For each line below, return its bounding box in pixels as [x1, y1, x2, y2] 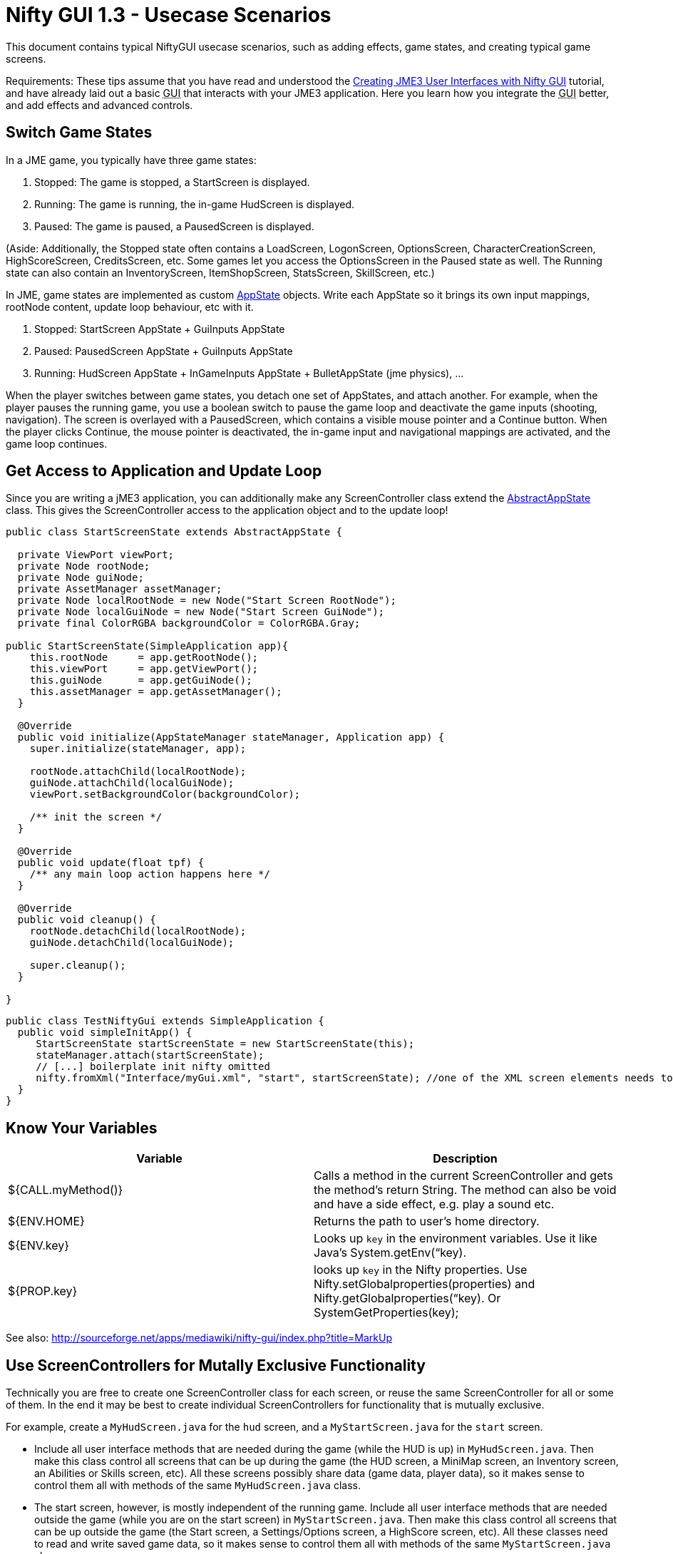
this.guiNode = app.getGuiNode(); [29, 674, 252, 686]
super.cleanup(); [29, 959, 126, 972]
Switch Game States [6, 123, 153, 142]
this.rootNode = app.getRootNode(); [29, 652, 259, 664]
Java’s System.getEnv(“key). [314, 1245, 467, 1260]
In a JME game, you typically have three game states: [6, 153, 257, 166]
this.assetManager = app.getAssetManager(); [29, 686, 282, 698]
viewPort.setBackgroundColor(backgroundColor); [29, 788, 301, 801]
